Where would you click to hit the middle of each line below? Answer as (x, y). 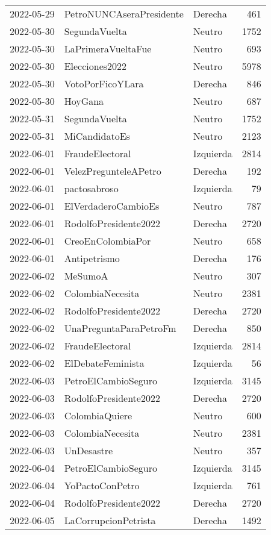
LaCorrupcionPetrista (110, 520)
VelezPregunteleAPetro (113, 171)
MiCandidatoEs (97, 136)
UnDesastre (89, 450)
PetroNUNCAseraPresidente (124, 14)
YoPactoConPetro (102, 485)
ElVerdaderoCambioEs (112, 206)
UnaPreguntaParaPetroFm (120, 328)
